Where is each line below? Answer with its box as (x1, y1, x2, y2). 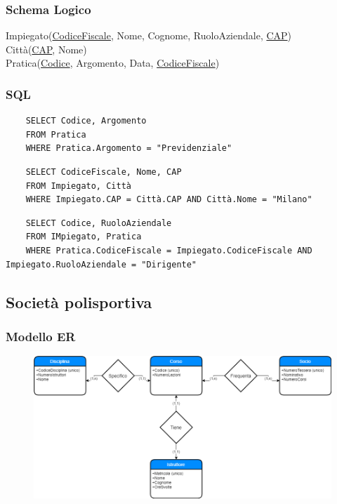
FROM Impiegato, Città (25, 180, 131, 191)
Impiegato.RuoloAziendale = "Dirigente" (6, 259, 197, 270)
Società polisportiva (6, 291, 152, 312)
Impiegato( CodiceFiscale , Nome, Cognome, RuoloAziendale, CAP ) (6, 28, 292, 43)
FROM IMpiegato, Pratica (25, 232, 142, 242)
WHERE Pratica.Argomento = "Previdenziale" (25, 143, 232, 154)
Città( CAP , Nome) (6, 41, 87, 56)
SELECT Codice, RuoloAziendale (25, 218, 172, 228)
